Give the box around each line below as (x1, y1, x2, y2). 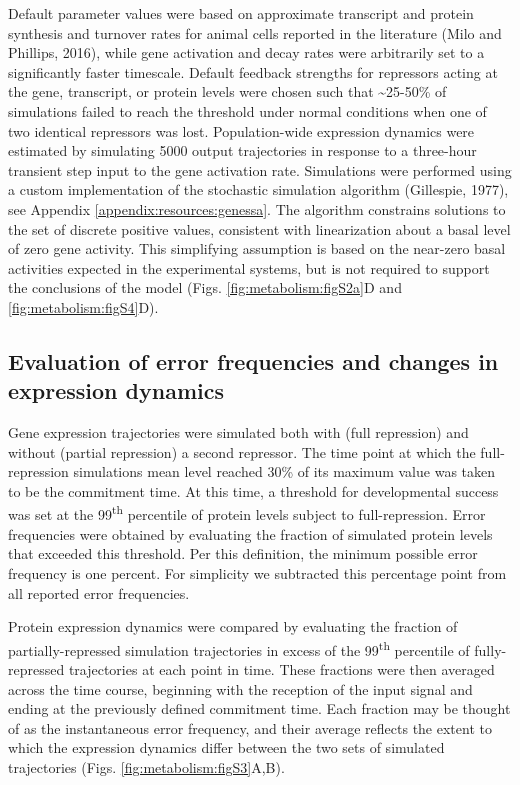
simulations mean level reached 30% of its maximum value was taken (73, 461, 496, 482)
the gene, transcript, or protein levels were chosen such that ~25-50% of (8, 81, 447, 102)
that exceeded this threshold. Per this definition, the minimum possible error (8, 543, 478, 564)
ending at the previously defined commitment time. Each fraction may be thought (8, 698, 511, 719)
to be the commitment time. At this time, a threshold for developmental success (8, 480, 499, 501)
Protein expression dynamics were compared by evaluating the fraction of (8, 616, 458, 637)
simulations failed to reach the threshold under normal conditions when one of (8, 100, 487, 121)
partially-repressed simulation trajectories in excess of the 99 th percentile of (8, 636, 470, 660)
